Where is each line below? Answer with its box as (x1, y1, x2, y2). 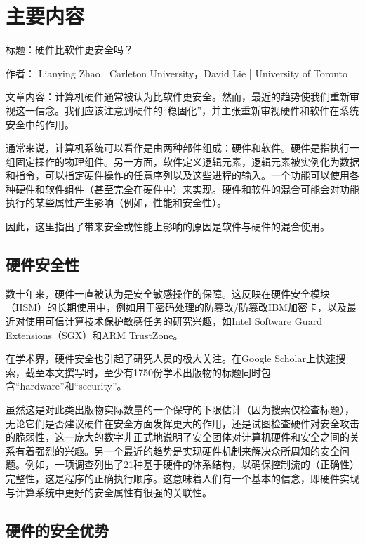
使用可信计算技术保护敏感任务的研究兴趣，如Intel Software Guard (25, 314, 322, 329)
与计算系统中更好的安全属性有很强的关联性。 (6, 484, 212, 499)
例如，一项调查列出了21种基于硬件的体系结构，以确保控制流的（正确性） (25, 457, 359, 472)
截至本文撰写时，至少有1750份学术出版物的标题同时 (25, 364, 261, 379)
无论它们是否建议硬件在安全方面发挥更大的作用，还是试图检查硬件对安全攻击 (6, 416, 359, 430)
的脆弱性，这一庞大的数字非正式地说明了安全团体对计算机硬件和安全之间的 (6, 430, 350, 444)
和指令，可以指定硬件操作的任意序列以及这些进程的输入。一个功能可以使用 (6, 168, 350, 183)
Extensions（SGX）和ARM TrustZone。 (6, 327, 183, 342)
